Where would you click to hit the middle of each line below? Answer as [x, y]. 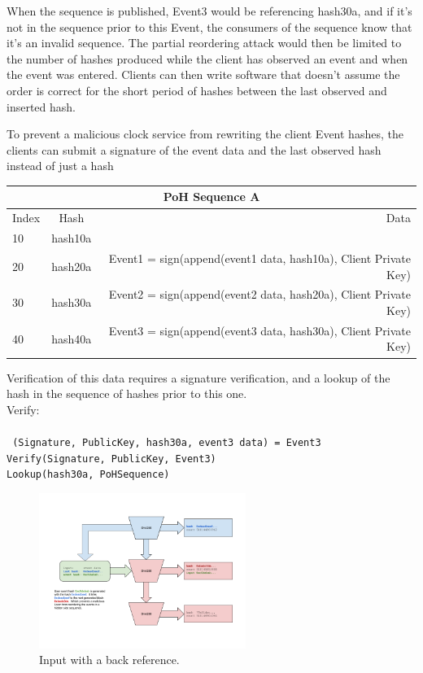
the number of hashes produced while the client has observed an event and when [207, 58]
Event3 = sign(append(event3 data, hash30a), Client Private [259, 330]
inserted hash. [41, 106]
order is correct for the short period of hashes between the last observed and [197, 90]
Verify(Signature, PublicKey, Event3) [111, 459]
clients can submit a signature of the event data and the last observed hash [194, 149]
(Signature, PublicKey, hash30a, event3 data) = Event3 [167, 442]
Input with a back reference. [109, 660]
